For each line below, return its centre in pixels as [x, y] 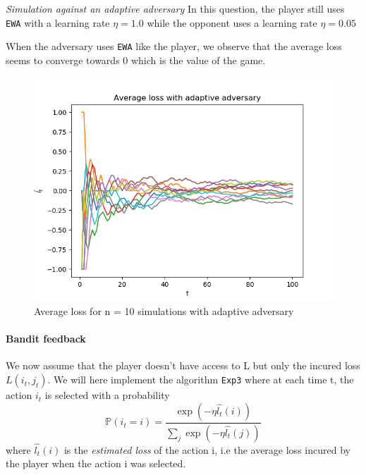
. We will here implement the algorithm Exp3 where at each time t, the [201, 380]
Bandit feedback [46, 339]
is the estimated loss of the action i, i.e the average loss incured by [207, 449]
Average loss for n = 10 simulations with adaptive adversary [164, 311]
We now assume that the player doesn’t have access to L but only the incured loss [183, 365]
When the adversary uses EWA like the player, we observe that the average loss [174, 46]
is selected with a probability [107, 395]
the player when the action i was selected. [96, 463]
